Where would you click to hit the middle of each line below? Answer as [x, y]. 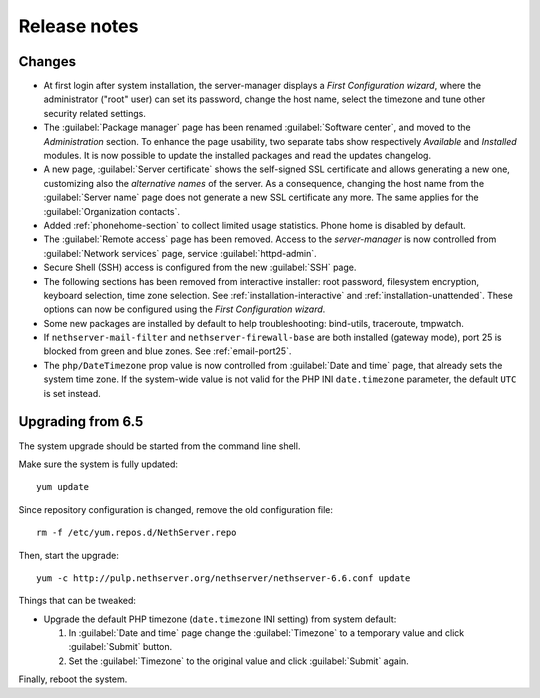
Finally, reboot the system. [73, 679]
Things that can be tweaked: [77, 601]
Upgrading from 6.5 [81, 421]
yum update [63, 487]
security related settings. [95, 113]
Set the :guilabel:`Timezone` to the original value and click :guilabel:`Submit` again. [238, 661]
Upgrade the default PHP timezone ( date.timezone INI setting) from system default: [220, 619]
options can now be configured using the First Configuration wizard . [184, 309]
